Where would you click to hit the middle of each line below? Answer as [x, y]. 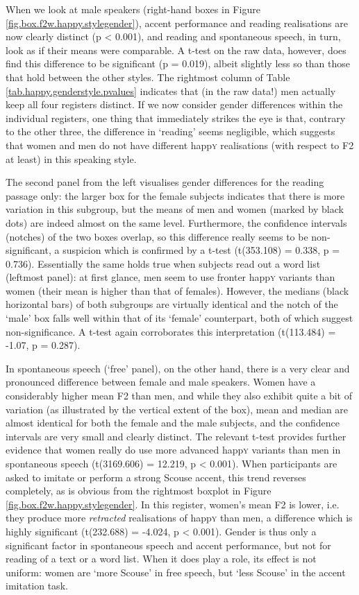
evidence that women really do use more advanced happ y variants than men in [173, 450]
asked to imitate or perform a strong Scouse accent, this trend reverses [156, 477]
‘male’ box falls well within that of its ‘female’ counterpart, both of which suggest [179, 318]
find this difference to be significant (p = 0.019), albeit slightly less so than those [178, 63]
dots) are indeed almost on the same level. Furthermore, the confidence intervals [176, 222]
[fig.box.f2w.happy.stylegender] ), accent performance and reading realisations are [177, 23]
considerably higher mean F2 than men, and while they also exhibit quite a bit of [179, 396]
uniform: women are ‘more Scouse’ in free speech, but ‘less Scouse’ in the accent [176, 572]
